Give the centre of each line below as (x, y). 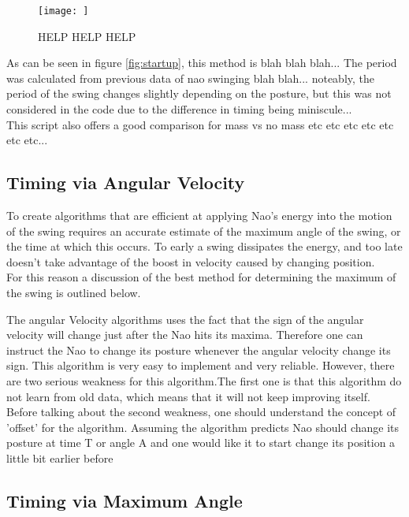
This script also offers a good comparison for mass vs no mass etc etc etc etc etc (200, 124)
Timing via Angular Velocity (126, 182)
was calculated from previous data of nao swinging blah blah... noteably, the (191, 78)
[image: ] (63, 11)
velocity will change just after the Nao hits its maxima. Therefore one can (185, 335)
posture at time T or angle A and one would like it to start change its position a (201, 443)
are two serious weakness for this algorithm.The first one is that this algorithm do (204, 380)
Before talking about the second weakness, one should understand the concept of (201, 412)
